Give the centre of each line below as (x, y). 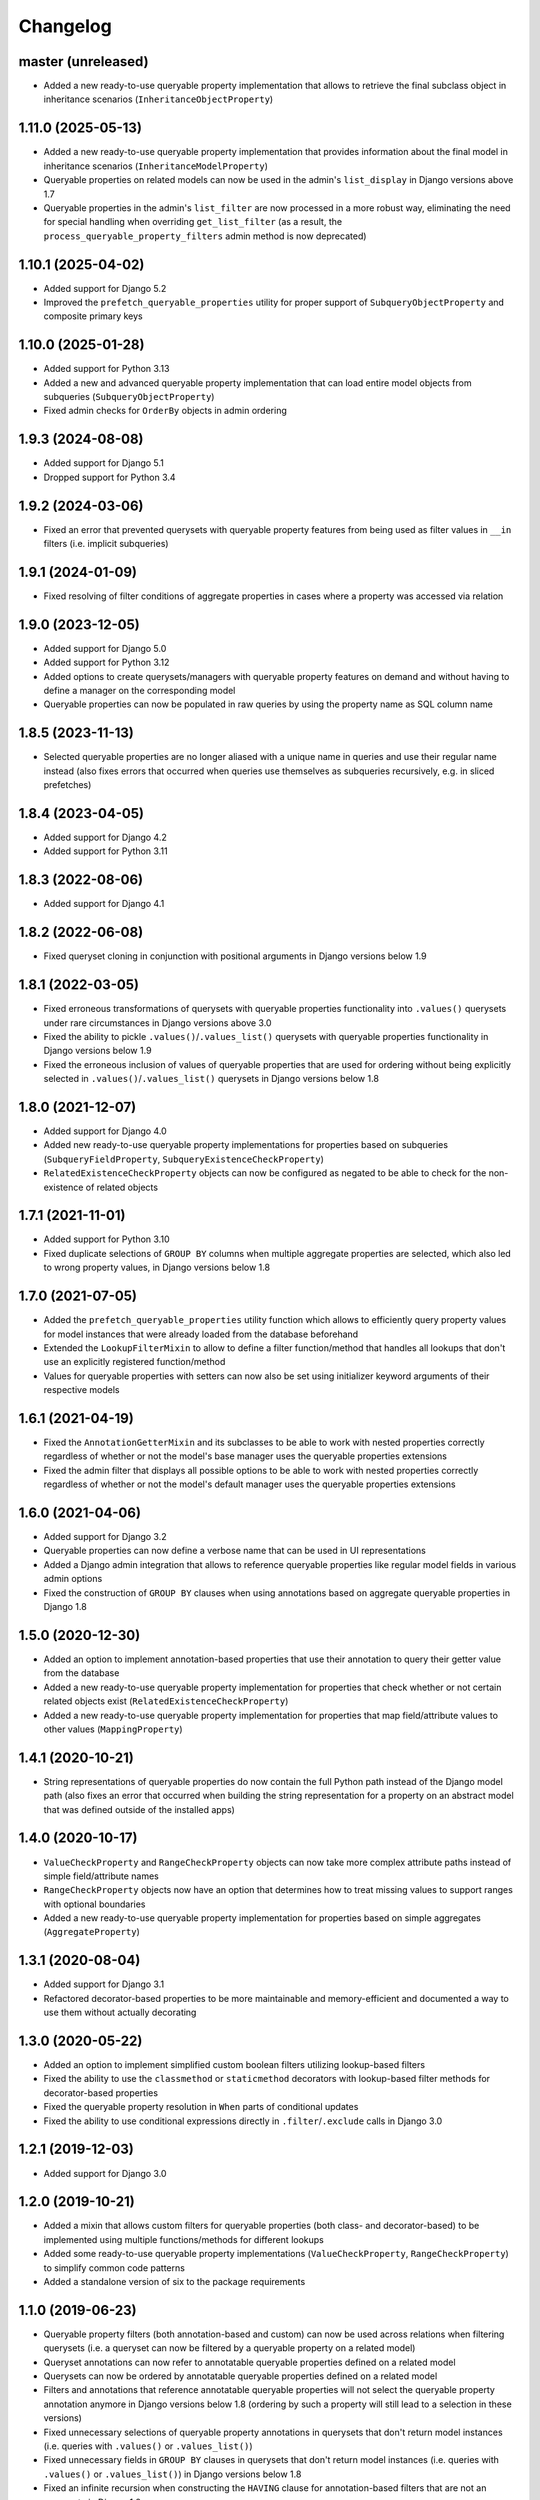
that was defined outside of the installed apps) (139, 1809)
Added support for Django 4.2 (105, 837)
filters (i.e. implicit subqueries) (106, 544)
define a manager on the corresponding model (139, 691)
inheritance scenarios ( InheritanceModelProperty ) (156, 166)
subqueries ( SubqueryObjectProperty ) (129, 397)
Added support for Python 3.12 (106, 662)
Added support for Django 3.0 (105, 2173)
